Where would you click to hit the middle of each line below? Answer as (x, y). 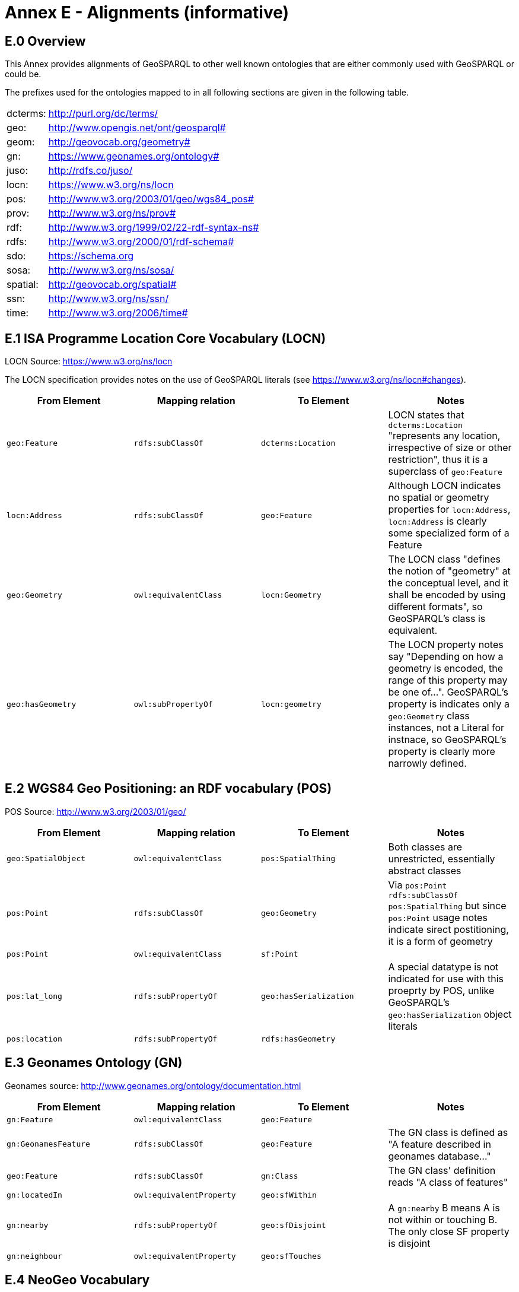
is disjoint (409, 1243)
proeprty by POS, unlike (441, 990)
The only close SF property (449, 1231)
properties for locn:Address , (449, 510)
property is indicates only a (449, 704)
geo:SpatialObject (46, 859)
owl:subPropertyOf (173, 704)
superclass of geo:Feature (445, 472)
